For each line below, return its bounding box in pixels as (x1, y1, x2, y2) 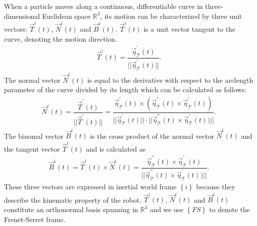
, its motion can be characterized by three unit (100, 10, 242, 21)
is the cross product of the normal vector (90, 130, 214, 141)
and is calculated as (86, 143, 146, 154)
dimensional (4, 10, 40, 21)
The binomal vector (4, 130, 64, 141)
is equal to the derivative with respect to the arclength (87, 74, 254, 85)
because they (196, 181, 235, 192)
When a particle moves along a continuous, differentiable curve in (4, 1, 203, 11)
